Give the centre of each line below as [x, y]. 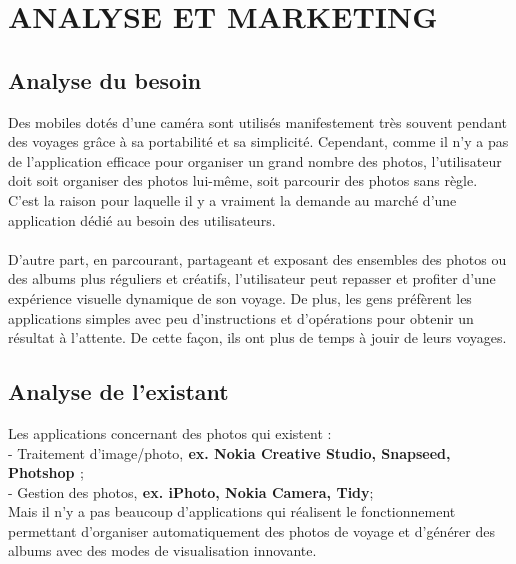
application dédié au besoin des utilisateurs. [142, 219]
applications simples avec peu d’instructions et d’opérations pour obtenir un [241, 317]
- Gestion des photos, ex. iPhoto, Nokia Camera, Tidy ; [191, 491]
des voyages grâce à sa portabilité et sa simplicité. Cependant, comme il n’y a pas [258, 141]
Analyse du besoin [105, 79]
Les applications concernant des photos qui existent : [170, 432]
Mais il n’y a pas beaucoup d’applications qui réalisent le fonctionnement [232, 511]
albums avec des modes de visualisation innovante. [162, 550]
